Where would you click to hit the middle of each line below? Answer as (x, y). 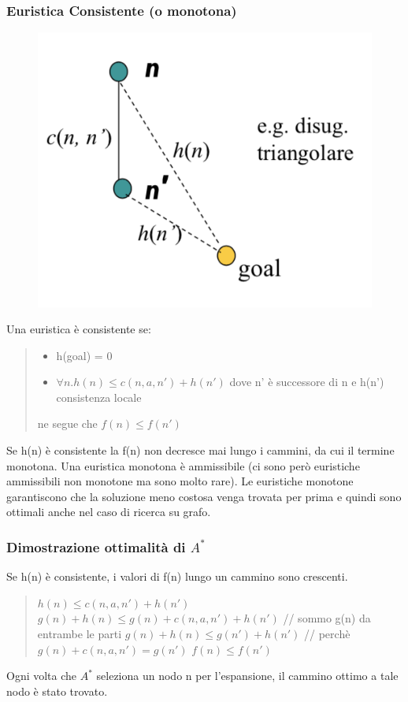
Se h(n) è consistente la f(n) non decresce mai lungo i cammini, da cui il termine (200, 450)
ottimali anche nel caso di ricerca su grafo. (109, 512)
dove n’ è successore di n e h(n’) (307, 382)
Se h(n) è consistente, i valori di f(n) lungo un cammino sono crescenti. (177, 576)
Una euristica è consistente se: (79, 329)
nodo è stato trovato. (57, 691)
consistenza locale (99, 397)
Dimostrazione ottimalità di (96, 546)
